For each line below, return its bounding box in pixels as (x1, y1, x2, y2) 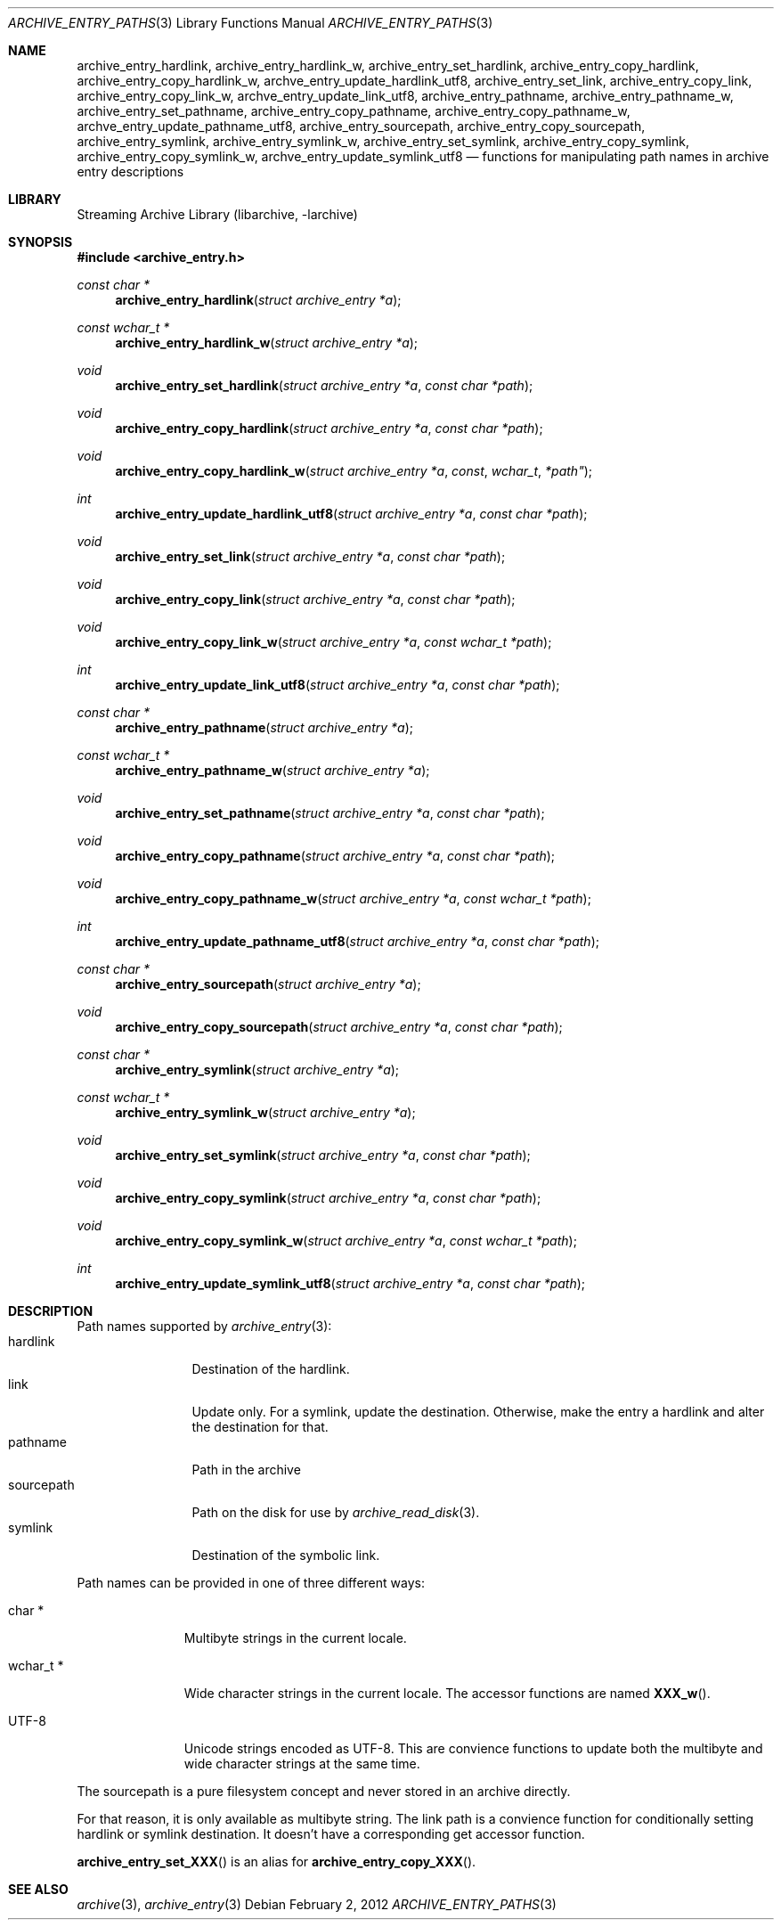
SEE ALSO (8, 1882, 69, 1897)
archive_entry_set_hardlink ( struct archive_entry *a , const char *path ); (115, 378, 533, 393)
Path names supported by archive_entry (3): (77, 1319, 332, 1334)
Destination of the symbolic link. (191, 1547, 380, 1563)
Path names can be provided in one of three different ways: (77, 1575, 425, 1590)
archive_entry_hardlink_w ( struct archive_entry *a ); (115, 335, 419, 350)
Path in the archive (191, 1462, 301, 1477)
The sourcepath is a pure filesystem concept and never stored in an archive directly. (77, 1784, 571, 1799)
